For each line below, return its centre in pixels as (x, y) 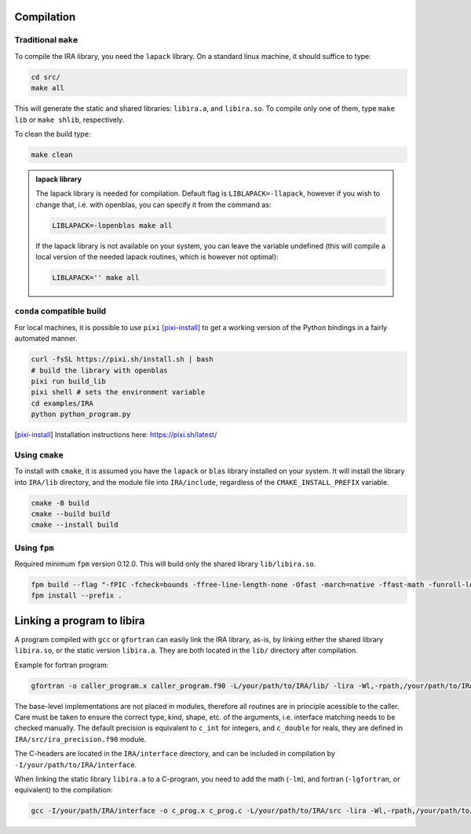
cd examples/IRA (62, 403)
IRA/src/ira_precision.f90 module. (80, 739)
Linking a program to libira (80, 621)
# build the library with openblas (99, 370)
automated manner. (46, 339)
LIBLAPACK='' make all (96, 278)
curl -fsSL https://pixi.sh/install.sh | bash (122, 359)
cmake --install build (75, 525)
